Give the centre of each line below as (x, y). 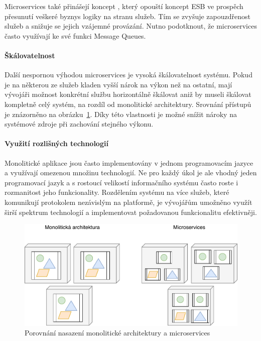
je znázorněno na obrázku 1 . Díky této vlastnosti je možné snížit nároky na (121, 114)
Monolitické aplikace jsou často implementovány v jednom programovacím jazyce (129, 162)
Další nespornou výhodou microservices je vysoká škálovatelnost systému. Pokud (128, 75)
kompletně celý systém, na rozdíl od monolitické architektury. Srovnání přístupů (128, 104)
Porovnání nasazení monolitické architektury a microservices (117, 333)
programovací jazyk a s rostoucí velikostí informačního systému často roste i (121, 182)
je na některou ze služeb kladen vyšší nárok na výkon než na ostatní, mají (118, 84)
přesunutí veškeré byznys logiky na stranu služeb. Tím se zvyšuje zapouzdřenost (127, 16)
